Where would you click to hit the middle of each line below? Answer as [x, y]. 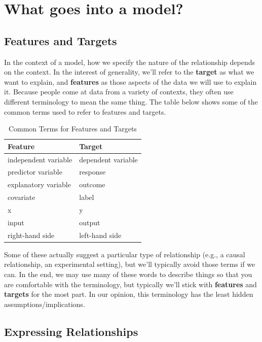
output [90, 222]
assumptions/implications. [45, 304]
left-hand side [100, 235]
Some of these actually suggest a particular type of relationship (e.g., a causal [125, 254]
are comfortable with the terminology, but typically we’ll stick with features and [130, 284]
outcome [92, 184]
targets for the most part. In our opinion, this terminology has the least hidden [129, 294]
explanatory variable [39, 184]
